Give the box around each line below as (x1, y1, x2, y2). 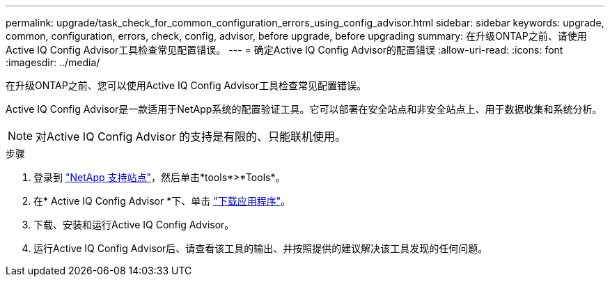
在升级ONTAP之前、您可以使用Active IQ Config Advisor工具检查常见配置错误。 (6, 79, 367, 91)
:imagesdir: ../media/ (6, 56, 100, 68)
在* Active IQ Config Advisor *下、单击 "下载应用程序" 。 (33, 195, 291, 207)
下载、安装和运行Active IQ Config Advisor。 (33, 219, 235, 230)
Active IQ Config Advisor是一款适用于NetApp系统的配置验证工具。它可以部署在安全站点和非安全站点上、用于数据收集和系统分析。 (6, 103, 602, 115)
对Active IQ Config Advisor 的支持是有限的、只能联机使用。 (36, 130, 347, 143)
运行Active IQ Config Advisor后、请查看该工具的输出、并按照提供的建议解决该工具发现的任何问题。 (33, 242, 488, 254)
